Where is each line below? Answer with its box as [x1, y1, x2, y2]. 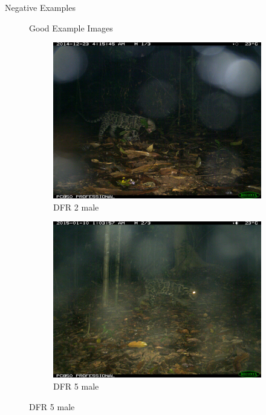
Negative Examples [5, 1, 76, 13]
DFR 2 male [53, 200, 99, 213]
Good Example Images [29, 21, 113, 34]
